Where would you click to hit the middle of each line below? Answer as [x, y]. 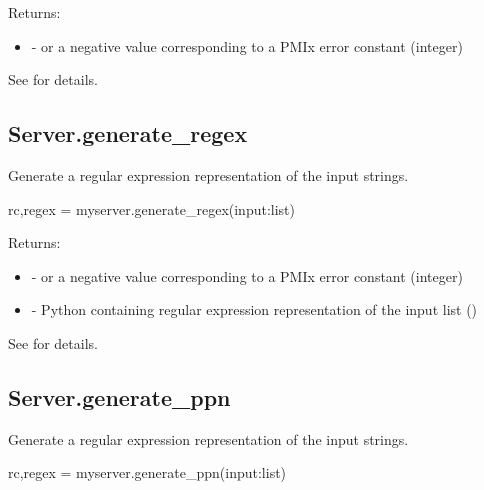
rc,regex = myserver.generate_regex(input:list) [151, 208]
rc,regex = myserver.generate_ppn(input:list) [147, 472]
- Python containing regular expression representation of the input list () [254, 309]
